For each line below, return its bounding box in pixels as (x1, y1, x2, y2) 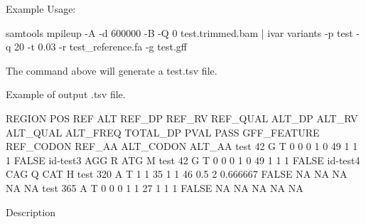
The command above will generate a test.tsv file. (6, 63, 217, 78)
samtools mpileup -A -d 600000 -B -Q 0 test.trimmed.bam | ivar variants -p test (6, 25, 353, 40)
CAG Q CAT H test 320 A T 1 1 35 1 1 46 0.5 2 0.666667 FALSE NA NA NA (6, 166, 348, 181)
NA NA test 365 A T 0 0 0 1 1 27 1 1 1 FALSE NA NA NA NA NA (6, 180, 303, 195)
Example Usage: (6, 1, 76, 16)
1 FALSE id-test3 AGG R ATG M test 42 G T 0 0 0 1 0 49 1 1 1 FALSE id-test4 (6, 152, 360, 167)
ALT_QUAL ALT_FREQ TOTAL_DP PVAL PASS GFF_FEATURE (6, 124, 320, 139)
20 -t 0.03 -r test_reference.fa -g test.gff (14, 39, 187, 54)
